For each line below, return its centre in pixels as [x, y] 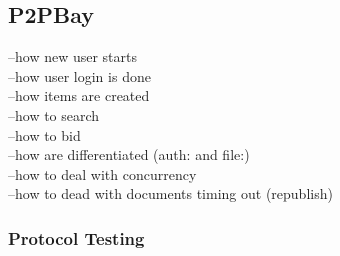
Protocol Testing [76, 237]
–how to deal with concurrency [102, 173]
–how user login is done [79, 75]
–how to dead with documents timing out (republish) [170, 193]
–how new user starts [73, 56]
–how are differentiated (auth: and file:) [129, 154]
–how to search [54, 114]
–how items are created [79, 95]
